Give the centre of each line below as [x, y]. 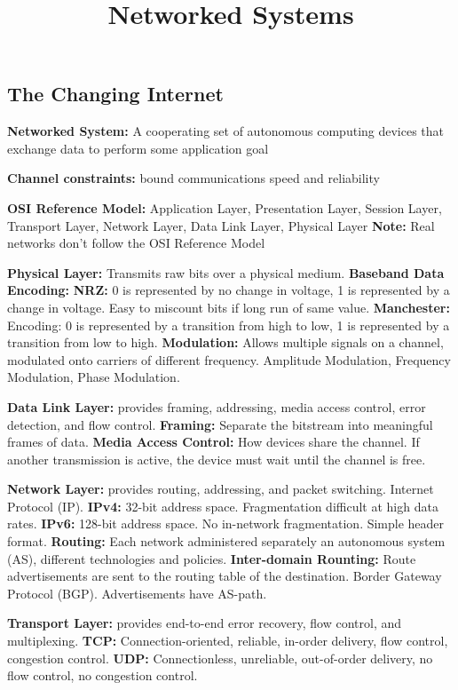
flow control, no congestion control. [103, 675]
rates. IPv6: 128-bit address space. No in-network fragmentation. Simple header [226, 523]
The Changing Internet [115, 94]
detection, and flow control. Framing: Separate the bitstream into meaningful [220, 424]
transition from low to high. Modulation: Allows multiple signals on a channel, [225, 342]
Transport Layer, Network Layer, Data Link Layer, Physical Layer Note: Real [221, 225]
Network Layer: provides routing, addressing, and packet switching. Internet [221, 489]
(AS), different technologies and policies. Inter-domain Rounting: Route [212, 558]
